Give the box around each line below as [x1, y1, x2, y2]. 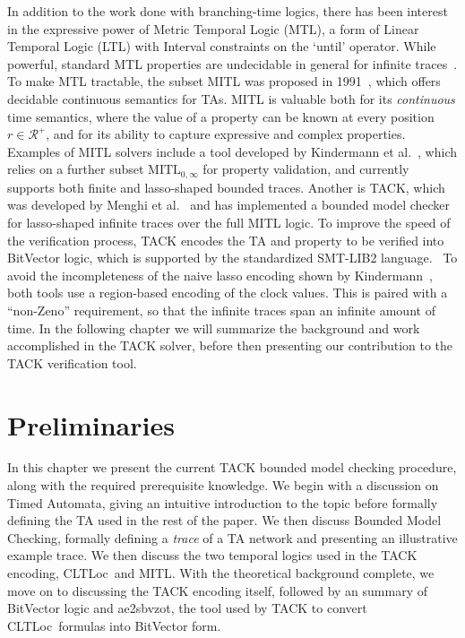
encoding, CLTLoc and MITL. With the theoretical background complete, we [7, 564, 435, 582]
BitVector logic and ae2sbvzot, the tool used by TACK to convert [7, 599, 367, 617]
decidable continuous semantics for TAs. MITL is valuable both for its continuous [7, 89, 455, 108]
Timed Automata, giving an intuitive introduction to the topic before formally [7, 493, 438, 512]
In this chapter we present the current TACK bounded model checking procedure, [7, 458, 457, 477]
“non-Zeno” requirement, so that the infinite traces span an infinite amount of [7, 300, 435, 319]
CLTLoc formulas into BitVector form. [7, 616, 221, 634]
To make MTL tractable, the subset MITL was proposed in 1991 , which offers [7, 72, 441, 91]
